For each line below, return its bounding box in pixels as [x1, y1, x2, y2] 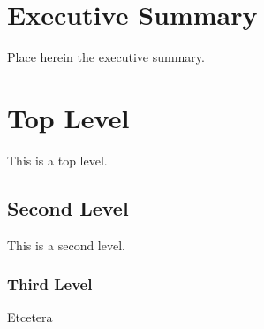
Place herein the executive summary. [7, 48, 205, 66]
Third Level [7, 273, 93, 295]
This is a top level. [7, 150, 108, 169]
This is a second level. [7, 235, 125, 254]
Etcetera [7, 308, 53, 326]
